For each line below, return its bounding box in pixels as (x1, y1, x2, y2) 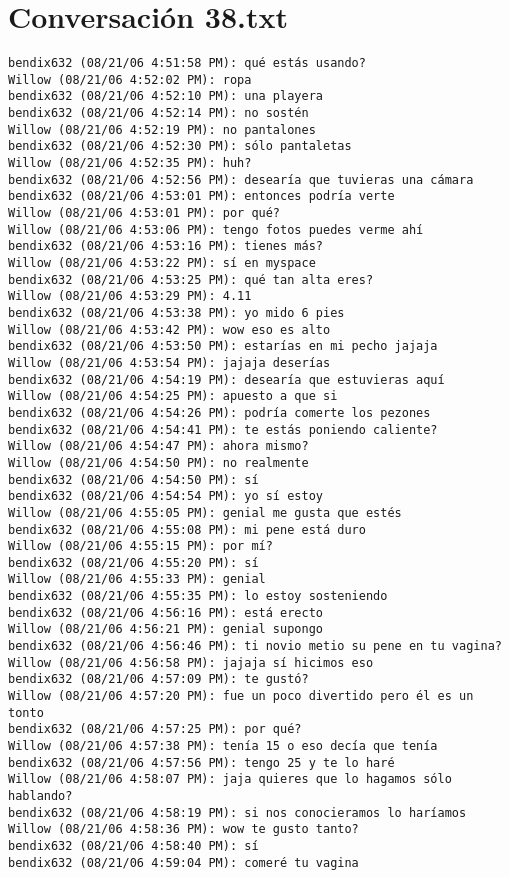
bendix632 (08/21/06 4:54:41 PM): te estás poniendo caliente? (8, 422, 438, 437)
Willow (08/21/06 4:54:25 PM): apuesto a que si (8, 389, 338, 404)
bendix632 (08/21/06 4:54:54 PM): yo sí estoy (8, 489, 323, 504)
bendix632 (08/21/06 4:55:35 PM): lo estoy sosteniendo (8, 589, 388, 604)
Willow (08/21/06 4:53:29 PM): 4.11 (8, 289, 252, 304)
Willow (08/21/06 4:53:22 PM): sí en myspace (8, 256, 316, 270)
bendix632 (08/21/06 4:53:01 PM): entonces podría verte (8, 189, 395, 204)
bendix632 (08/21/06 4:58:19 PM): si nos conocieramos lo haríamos (8, 805, 467, 820)
